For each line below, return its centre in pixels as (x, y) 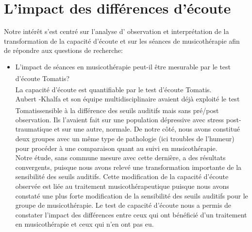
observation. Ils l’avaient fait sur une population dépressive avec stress (120, 119)
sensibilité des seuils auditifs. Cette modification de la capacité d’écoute (122, 176)
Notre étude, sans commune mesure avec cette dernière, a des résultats (120, 157)
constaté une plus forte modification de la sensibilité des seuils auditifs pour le (132, 195)
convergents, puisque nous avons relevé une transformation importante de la (128, 167)
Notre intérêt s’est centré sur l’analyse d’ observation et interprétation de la (117, 31)
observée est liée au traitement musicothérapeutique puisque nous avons (122, 186)
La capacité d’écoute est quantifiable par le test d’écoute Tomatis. (113, 89)
